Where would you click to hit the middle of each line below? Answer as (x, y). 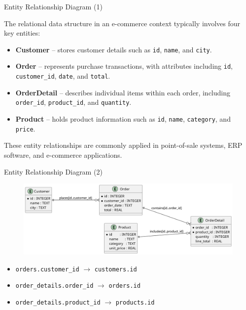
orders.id (124, 286)
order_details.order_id (54, 286)
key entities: (22, 33)
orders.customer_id (47, 269)
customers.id (116, 269)
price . (25, 128)
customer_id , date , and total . (63, 76)
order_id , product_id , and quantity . (73, 102)
